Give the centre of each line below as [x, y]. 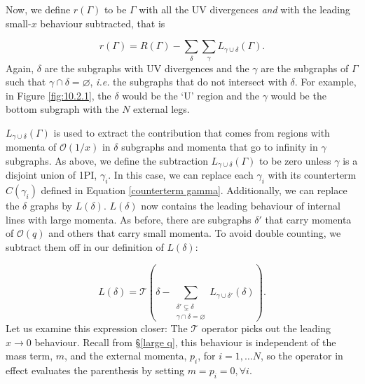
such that [26, 82]
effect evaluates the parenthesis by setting [95, 370]
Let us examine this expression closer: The [97, 328]
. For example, [325, 82]
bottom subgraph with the [62, 109]
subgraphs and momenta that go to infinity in [220, 147]
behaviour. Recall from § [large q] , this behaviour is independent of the [185, 342]
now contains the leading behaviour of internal [241, 206]
